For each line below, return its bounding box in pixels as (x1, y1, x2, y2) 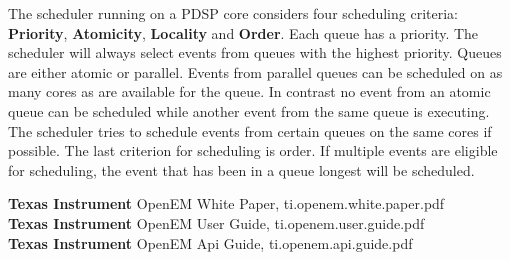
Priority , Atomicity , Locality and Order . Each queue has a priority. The (8, 22, 479, 43)
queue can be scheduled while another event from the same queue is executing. (8, 100, 490, 121)
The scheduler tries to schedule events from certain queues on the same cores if (8, 120, 492, 141)
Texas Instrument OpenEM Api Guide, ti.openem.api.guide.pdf (8, 232, 413, 253)
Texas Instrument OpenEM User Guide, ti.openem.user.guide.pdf (8, 212, 425, 233)
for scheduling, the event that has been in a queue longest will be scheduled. (8, 159, 475, 180)
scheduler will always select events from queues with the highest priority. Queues (8, 42, 502, 63)
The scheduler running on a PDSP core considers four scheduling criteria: (8, 3, 458, 23)
